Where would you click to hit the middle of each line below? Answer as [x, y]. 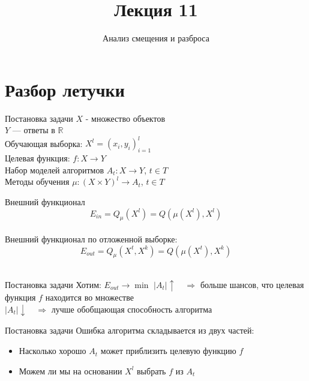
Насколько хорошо [52, 351]
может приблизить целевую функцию [168, 351]
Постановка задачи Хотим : [53, 284]
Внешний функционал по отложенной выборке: [91, 238]
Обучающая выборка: [44, 143]
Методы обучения [37, 181]
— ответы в [34, 130]
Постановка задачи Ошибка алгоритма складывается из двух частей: [130, 330]
